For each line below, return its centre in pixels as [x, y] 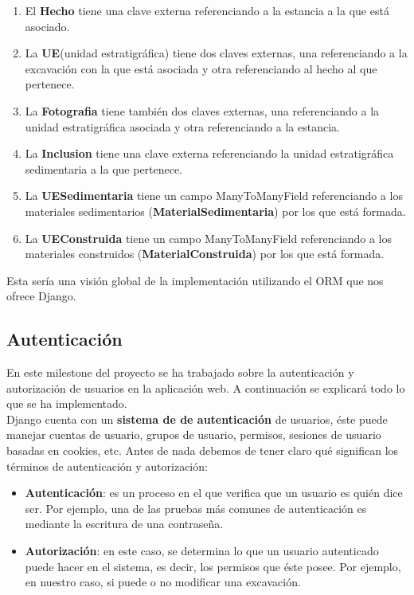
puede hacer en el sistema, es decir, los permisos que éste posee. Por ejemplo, [213, 566]
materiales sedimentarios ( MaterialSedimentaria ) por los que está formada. [215, 211]
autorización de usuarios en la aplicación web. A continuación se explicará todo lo [206, 388]
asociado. [47, 26]
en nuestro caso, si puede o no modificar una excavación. [163, 582]
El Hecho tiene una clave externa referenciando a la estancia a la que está [207, 10]
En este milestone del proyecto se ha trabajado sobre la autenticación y [180, 372]
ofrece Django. [41, 296]
